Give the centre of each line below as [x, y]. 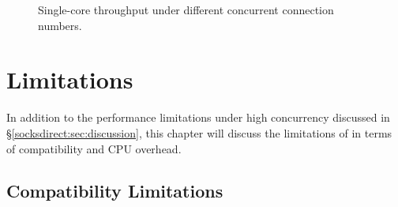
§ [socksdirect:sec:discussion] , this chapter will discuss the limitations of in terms [199, 132]
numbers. [60, 25]
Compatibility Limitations [115, 191]
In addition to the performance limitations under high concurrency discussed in [198, 117]
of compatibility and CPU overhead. [94, 148]
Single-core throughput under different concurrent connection [186, 9]
